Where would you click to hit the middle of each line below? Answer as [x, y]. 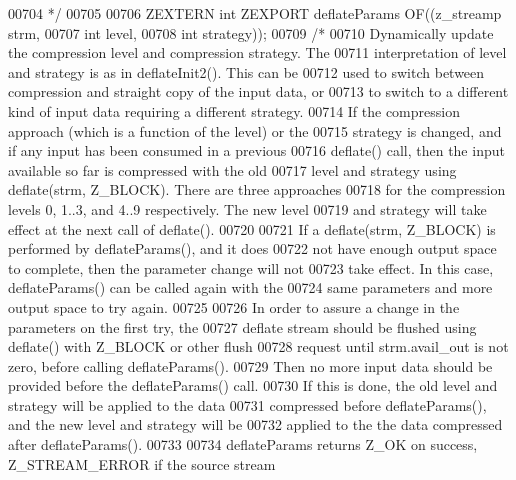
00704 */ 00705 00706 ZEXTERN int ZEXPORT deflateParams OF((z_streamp [255, 13]
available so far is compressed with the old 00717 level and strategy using [232, 169]
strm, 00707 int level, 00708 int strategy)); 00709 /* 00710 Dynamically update [251, 32]
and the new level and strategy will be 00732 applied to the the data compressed [255, 424]
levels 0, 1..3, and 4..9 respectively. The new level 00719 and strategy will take [247, 208]
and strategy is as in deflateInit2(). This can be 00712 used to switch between [246, 71]
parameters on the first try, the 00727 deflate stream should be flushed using [242, 326]
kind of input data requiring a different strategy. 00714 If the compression [234, 110]
